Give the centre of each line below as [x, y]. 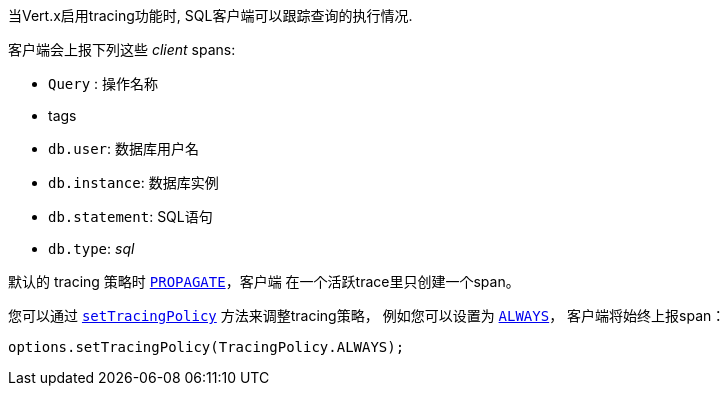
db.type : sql [91, 248]
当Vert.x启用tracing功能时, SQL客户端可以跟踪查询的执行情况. [210, 15]
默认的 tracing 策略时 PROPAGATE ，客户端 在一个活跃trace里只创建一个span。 [264, 281]
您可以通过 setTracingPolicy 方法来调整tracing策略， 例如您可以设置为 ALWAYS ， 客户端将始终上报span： [367, 315]
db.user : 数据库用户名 [123, 148]
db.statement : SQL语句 [130, 216]
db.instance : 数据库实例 [133, 182]
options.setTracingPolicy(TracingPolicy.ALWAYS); [206, 347]
